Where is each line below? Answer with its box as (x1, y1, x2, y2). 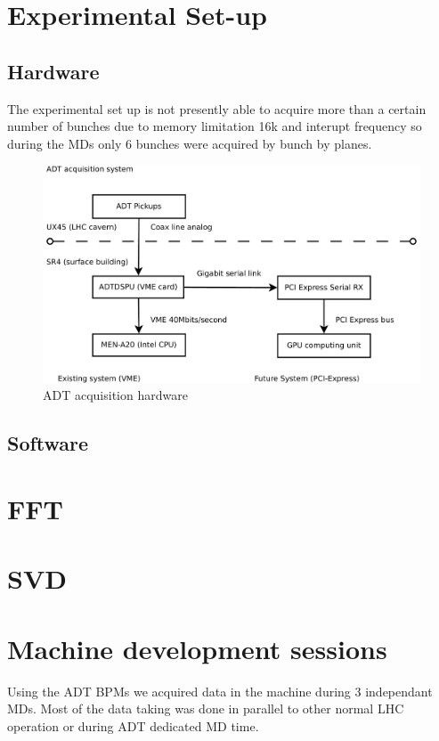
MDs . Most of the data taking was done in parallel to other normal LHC (7, 699, 404, 718)
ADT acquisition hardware (43, 386, 188, 404)
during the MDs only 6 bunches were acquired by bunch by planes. (7, 134, 372, 152)
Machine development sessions (7, 630, 387, 666)
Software (7, 429, 89, 457)
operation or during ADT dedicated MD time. (7, 716, 259, 735)
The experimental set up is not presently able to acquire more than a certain (7, 99, 427, 118)
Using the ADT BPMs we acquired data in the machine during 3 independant (7, 681, 433, 700)
